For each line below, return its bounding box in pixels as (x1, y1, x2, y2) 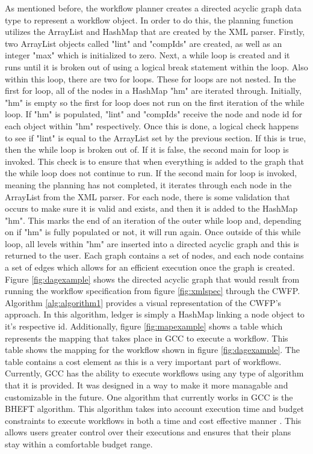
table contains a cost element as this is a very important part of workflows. (5, 355, 282, 367)
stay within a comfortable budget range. (5, 437, 153, 450)
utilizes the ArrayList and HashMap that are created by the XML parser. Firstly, (5, 25, 305, 38)
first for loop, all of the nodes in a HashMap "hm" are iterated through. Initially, (5, 84, 302, 97)
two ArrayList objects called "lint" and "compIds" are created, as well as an (5, 37, 282, 49)
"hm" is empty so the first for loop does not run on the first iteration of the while (5, 96, 305, 108)
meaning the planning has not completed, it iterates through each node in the (5, 178, 292, 191)
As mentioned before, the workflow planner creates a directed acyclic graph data (5, 2, 302, 14)
